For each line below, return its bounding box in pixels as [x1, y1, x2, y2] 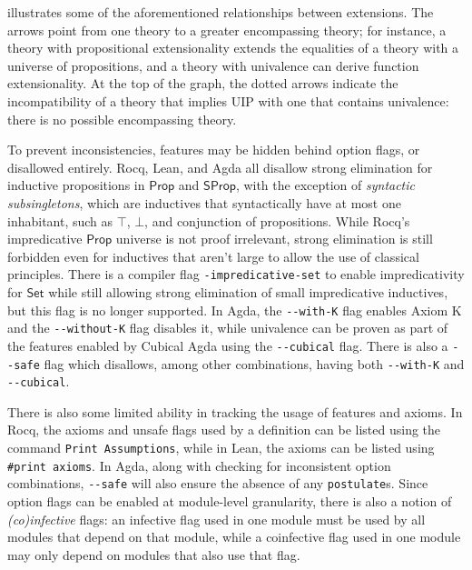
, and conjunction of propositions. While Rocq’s [144, 211, 410, 230]
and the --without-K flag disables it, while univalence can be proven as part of [7, 318, 448, 337]
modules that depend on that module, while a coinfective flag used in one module [7, 527, 461, 546]
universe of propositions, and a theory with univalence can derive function [7, 55, 419, 75]
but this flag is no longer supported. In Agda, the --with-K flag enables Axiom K [7, 300, 462, 319]
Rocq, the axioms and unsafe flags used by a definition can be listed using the [7, 420, 441, 439]
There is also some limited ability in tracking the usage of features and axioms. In [7, 402, 463, 421]
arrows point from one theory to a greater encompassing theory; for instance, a [7, 20, 447, 39]
